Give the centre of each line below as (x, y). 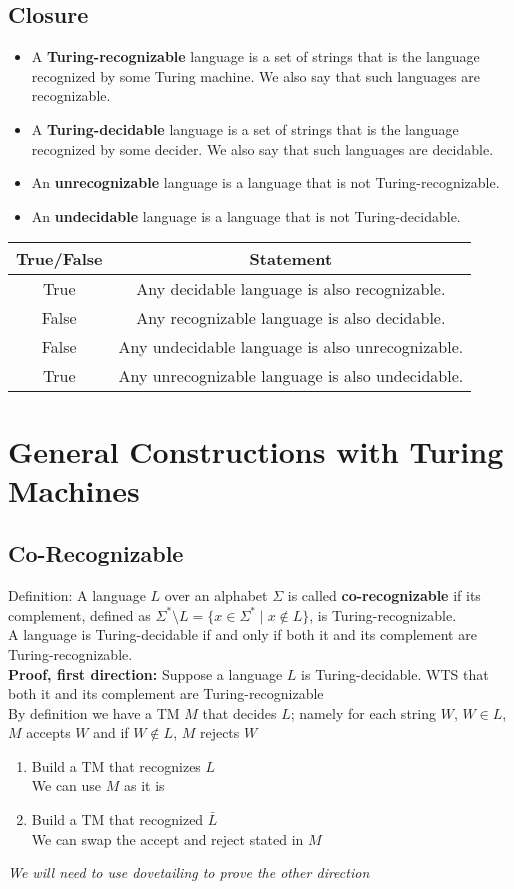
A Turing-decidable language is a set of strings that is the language (245, 128)
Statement (291, 259)
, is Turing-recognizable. (383, 614)
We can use (66, 785)
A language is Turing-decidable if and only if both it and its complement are (242, 634)
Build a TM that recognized (117, 819)
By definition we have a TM (94, 712)
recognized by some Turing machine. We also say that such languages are (255, 75)
